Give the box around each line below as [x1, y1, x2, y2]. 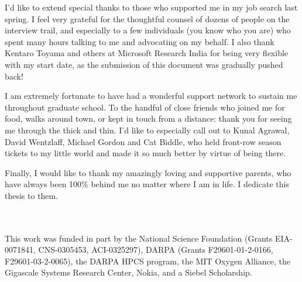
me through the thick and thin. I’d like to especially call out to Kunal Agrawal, [5, 123, 290, 136]
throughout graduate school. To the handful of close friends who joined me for [5, 101, 285, 113]
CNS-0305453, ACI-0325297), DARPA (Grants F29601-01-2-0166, [38, 243, 273, 256]
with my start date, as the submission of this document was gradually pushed [5, 58, 283, 70]
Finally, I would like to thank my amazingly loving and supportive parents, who [5, 166, 291, 178]
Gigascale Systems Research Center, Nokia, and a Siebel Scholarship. [5, 266, 252, 278]
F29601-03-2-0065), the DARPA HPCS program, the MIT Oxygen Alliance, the [5, 255, 290, 267]
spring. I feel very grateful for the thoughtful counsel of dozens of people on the [5, 12, 290, 25]
